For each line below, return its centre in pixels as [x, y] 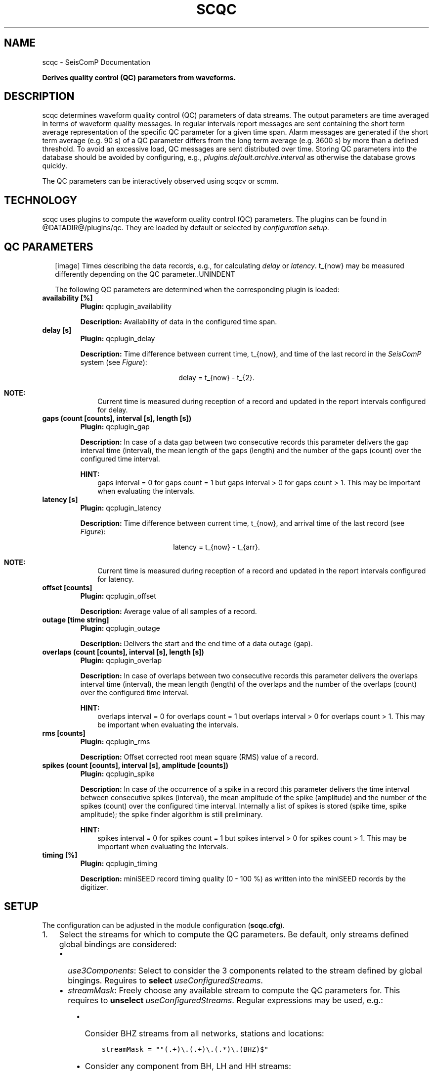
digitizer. [94, 887]
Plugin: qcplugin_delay [118, 339]
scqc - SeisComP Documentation [96, 62]
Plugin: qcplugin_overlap [121, 661]
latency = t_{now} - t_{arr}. [216, 547]
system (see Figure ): [114, 362]
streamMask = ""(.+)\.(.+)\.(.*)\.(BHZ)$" [185, 1049]
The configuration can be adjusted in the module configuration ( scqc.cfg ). [163, 925]
